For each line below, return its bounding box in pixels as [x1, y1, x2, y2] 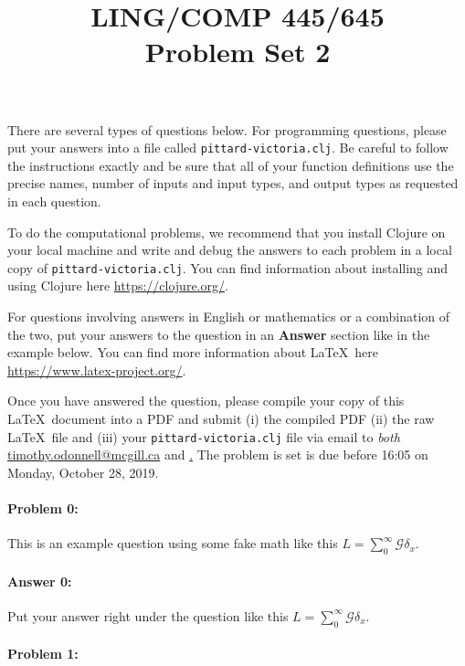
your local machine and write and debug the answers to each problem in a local [7, 240, 452, 259]
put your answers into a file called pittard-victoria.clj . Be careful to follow [7, 138, 449, 157]
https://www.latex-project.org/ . [7, 360, 186, 379]
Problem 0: [7, 499, 79, 518]
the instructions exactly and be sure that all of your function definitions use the [7, 155, 454, 174]
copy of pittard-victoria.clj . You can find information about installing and [7, 258, 449, 277]
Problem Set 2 [144, 33, 331, 70]
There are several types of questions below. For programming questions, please [7, 120, 447, 139]
